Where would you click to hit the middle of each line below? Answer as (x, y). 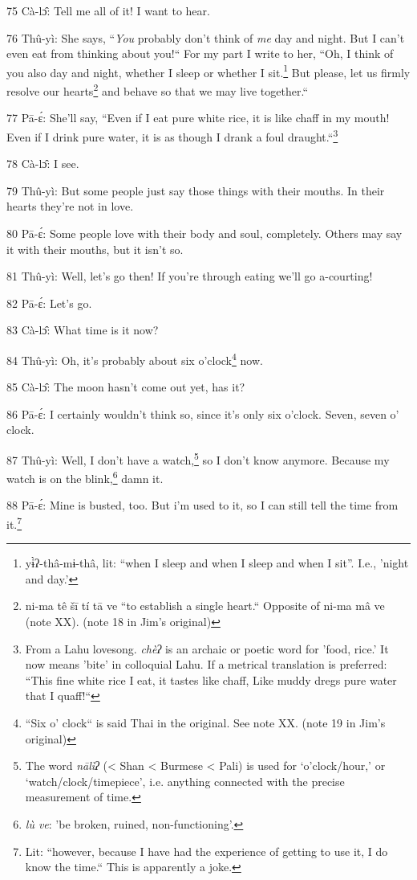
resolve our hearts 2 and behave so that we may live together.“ (158, 90)
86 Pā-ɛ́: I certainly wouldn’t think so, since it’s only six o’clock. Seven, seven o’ (203, 413)
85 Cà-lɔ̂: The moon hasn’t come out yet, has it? (126, 387)
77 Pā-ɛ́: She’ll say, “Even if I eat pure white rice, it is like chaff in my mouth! (198, 118)
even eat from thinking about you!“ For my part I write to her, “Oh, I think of (200, 53)
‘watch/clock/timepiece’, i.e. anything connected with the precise (185, 781)
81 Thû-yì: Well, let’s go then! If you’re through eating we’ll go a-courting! (190, 276)
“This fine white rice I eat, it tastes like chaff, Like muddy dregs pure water (211, 679)
